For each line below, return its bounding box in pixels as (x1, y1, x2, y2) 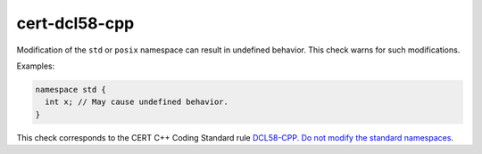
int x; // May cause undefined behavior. (45, 97, 229, 107)
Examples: (16, 61, 55, 71)
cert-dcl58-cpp (16, 13, 135, 33)
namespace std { (35, 85, 107, 94)
